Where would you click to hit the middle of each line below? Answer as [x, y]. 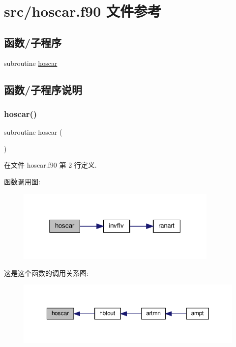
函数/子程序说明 [43, 89]
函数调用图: [22, 181]
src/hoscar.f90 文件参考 [83, 11]
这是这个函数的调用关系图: [46, 273]
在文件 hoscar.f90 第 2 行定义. [50, 165]
